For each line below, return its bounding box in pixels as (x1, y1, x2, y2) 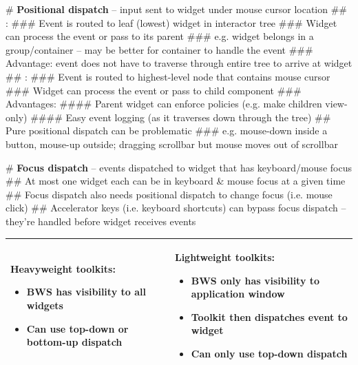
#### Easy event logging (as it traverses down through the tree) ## (30, 109, 331, 124)
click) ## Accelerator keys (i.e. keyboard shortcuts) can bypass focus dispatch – (6, 200, 346, 215)
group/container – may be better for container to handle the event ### (6, 42, 313, 56)
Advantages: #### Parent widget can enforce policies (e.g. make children (6, 96, 322, 111)
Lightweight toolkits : (174, 250, 275, 264)
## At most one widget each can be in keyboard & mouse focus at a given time (6, 174, 346, 188)
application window (191, 286, 285, 301)
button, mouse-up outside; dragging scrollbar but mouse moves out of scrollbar (6, 136, 338, 151)
